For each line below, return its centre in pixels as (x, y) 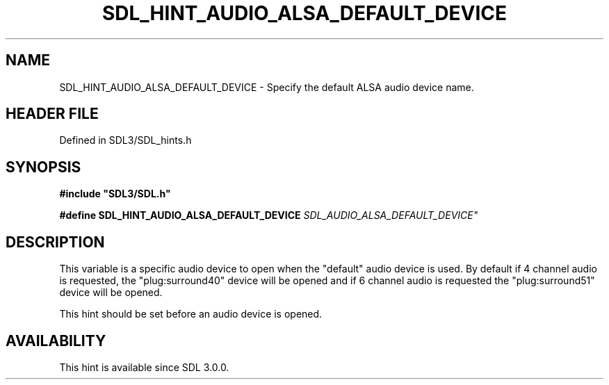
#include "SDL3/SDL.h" (115, 194)
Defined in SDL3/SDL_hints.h (125, 140)
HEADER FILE (52, 114)
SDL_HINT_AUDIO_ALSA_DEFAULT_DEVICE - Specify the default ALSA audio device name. (267, 87)
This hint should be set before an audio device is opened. (191, 314)
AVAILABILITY (56, 341)
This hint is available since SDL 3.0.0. (144, 367)
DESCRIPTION (55, 242)
